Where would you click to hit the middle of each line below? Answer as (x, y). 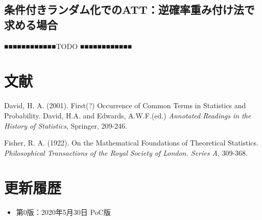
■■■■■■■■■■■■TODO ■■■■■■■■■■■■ (68, 46)
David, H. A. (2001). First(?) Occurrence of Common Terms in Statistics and (125, 105)
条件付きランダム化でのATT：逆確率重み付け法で (129, 9)
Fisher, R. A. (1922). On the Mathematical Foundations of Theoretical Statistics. (131, 143)
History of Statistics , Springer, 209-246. (66, 125)
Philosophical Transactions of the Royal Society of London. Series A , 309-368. (126, 152)
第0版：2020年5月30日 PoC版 (63, 212)
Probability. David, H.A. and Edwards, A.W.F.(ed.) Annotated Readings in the (128, 115)
